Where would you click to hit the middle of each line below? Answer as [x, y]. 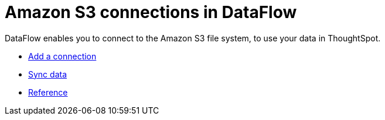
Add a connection [62, 56]
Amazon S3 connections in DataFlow [151, 12]
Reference [48, 92]
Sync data [48, 74]
